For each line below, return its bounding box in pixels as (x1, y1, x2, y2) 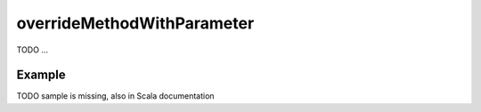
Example (16, 68, 66, 83)
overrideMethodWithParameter (16, 13, 255, 33)
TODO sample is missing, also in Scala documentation (16, 91, 215, 101)
